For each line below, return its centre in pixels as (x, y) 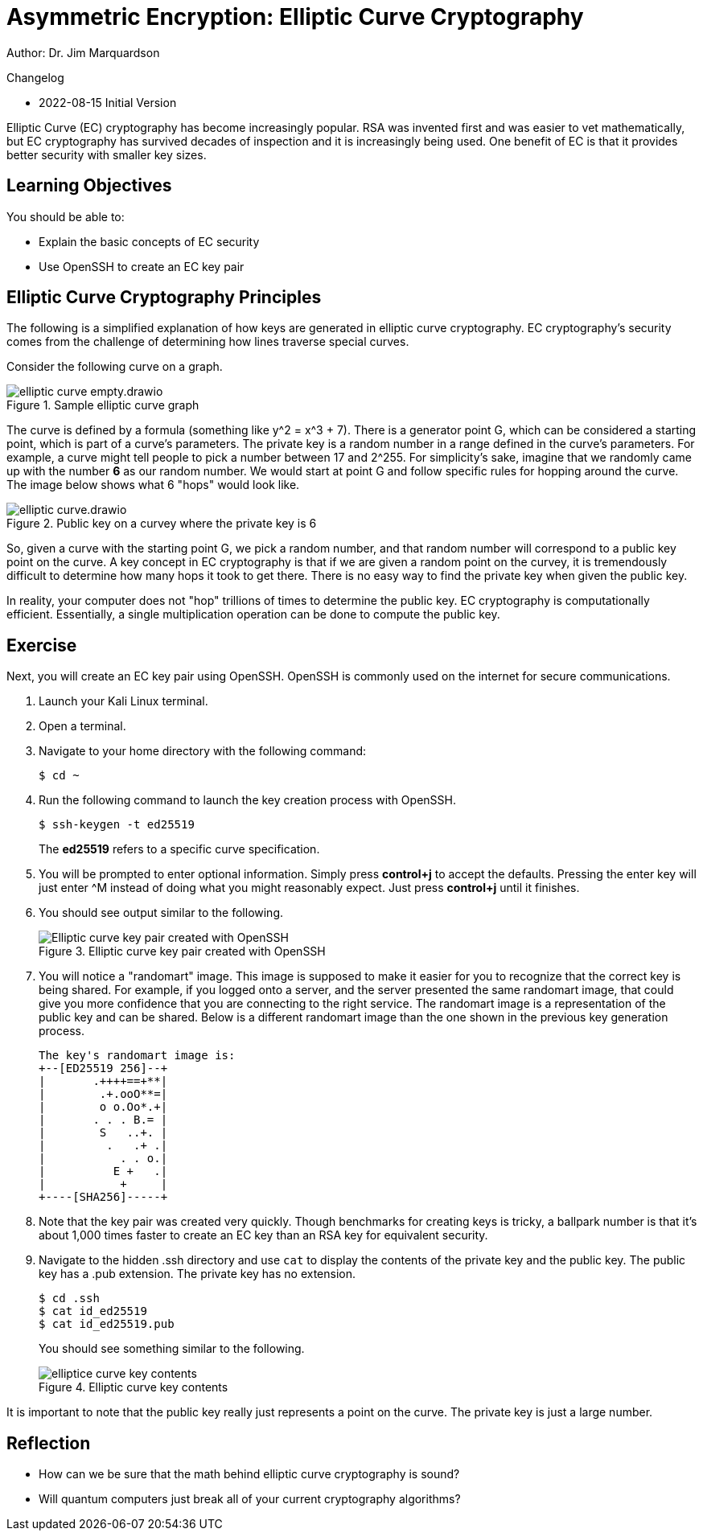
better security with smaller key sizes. (107, 154)
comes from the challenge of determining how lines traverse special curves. (208, 342)
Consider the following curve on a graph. (115, 367)
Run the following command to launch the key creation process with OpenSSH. (247, 800)
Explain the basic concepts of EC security (149, 241)
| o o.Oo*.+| (103, 1107)
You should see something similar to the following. (172, 1349)
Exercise (42, 645)
